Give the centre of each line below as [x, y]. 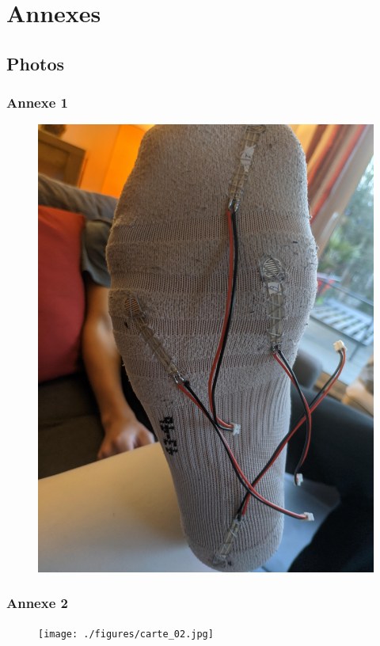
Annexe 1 [37, 103]
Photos [35, 63]
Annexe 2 [37, 603]
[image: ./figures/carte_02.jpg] [126, 634]
